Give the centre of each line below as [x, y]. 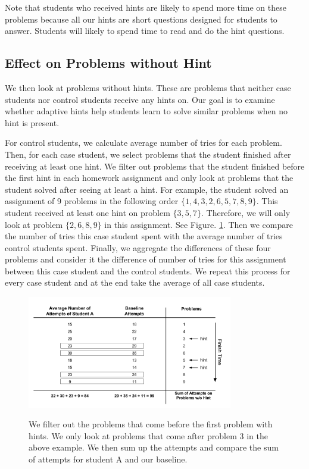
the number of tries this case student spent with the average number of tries [144, 236]
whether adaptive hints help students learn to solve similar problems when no [146, 111]
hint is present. [32, 122]
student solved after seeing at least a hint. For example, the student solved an [147, 189]
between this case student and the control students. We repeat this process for [148, 271]
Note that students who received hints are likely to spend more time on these [146, 7]
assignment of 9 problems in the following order [92, 201]
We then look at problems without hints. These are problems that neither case [148, 87]
